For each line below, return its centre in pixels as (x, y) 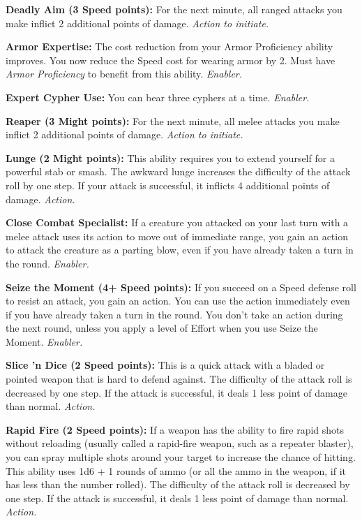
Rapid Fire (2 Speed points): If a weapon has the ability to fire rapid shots (175, 429)
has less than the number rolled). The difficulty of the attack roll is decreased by (178, 484)
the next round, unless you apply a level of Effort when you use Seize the (162, 328)
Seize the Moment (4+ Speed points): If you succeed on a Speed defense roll (181, 287)
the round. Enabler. (47, 263)
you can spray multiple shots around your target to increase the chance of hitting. (181, 457)
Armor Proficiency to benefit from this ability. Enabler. (124, 74)
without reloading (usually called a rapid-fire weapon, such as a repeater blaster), (180, 443)
